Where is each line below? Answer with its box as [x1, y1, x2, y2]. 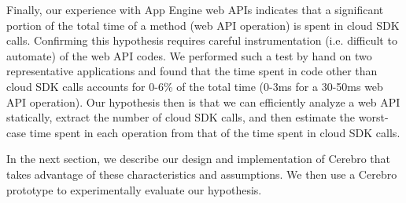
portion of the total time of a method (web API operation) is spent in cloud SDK [6, 16, 400, 33]
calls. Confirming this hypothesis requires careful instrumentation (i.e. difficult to [6, 32, 397, 49]
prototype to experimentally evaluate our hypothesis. [6, 181, 262, 198]
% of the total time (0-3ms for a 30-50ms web [163, 78, 383, 94]
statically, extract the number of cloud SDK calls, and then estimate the [6, 109, 356, 125]
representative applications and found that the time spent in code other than [6, 63, 378, 79]
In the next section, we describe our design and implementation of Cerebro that [6, 150, 391, 167]
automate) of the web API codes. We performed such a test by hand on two [6, 47, 372, 63]
